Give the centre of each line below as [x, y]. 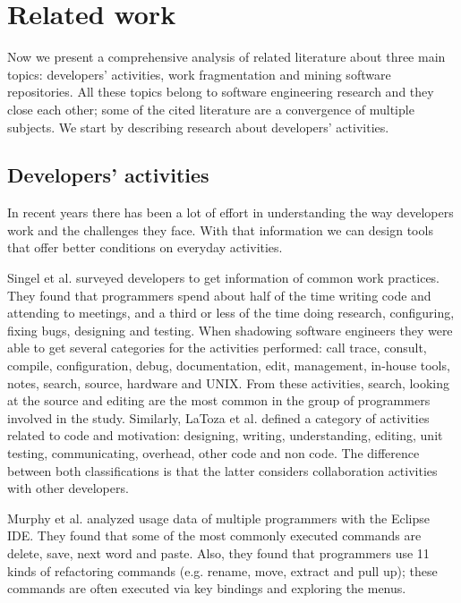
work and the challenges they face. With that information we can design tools [220, 229]
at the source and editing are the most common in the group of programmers [219, 400]
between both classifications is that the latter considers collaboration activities [222, 470]
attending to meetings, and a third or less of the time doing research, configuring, [231, 313]
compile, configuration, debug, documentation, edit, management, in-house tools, [229, 365]
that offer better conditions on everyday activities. [145, 247]
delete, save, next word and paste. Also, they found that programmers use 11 [218, 552]
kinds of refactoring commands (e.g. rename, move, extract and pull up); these [222, 570]
